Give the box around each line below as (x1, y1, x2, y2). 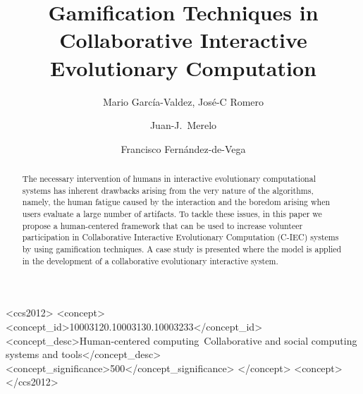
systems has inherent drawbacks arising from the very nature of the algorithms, (22, 184, 314, 196)
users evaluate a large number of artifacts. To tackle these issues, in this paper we (22, 208, 322, 220)
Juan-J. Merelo (149, 118, 217, 133)
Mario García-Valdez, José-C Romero (102, 94, 264, 109)
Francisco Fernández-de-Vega (121, 141, 246, 156)
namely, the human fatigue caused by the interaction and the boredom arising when (22, 196, 331, 208)
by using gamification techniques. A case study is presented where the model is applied (22, 243, 342, 255)
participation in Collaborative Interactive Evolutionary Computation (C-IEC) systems (22, 231, 339, 243)
